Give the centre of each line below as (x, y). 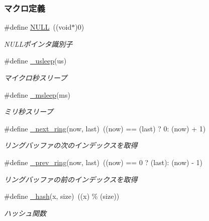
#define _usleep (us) (35, 61)
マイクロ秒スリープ (35, 78)
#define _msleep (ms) (37, 94)
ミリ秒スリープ (29, 112)
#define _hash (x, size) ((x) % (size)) (62, 196)
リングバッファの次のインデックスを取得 (71, 145)
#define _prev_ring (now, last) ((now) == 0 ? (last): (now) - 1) (103, 162)
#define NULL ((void (38, 27)
